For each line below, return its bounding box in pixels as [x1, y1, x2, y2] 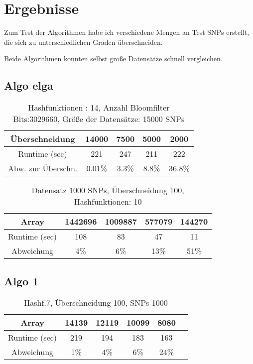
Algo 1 [4, 273, 39, 288]
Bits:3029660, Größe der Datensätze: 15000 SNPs [13, 113, 185, 125]
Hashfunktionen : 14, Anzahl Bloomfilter [28, 102, 170, 114]
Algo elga [4, 78, 53, 93]
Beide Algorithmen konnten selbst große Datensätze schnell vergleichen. [4, 53, 223, 64]
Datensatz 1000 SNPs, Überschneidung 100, [31, 184, 184, 196]
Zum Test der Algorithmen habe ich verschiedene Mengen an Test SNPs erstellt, [4, 27, 250, 37]
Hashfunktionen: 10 [74, 196, 142, 208]
